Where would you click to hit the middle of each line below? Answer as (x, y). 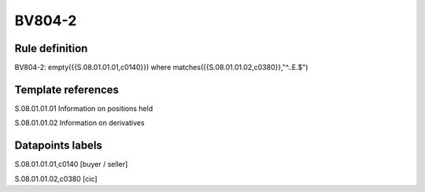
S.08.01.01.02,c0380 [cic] (56, 179)
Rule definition (51, 48)
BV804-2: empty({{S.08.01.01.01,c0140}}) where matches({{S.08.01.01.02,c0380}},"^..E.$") (161, 68)
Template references (67, 89)
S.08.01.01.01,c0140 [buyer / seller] (71, 164)
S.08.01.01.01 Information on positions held (84, 108)
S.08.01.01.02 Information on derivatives (79, 123)
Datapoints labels (58, 146)
